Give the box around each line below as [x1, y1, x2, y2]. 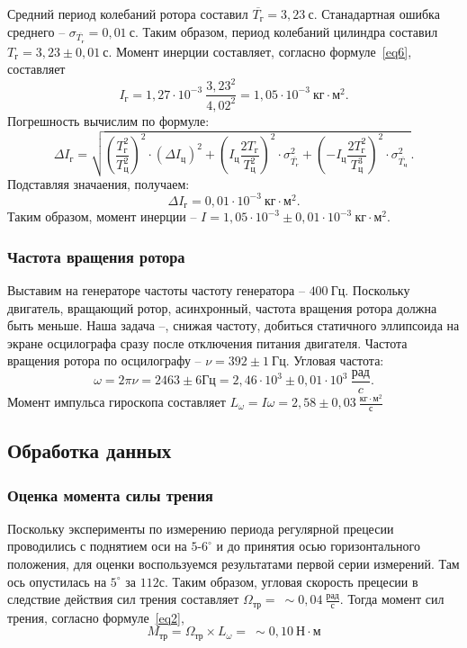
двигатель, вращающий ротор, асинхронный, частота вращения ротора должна [7, 298, 437, 317]
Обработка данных [7, 436, 172, 464]
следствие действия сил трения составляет [7, 589, 239, 608]
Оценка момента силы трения [7, 483, 213, 506]
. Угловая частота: [285, 351, 384, 370]
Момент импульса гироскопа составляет [7, 392, 226, 410]
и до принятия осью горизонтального [216, 536, 420, 555]
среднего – [7, 22, 66, 40]
